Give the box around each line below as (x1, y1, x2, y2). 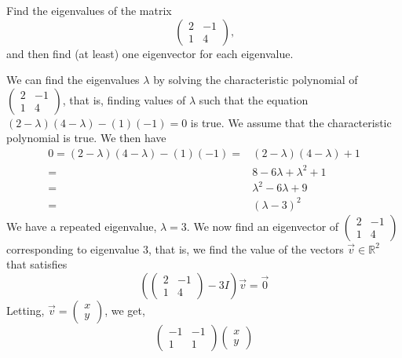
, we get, (104, 301, 145, 318)
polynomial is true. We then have (6, 130, 166, 146)
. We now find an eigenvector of (186, 217, 339, 234)
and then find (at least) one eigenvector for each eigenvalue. (6, 45, 294, 61)
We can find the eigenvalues (6, 71, 140, 88)
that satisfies (6, 256, 68, 272)
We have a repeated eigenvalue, (6, 217, 157, 234)
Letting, (6, 301, 45, 318)
